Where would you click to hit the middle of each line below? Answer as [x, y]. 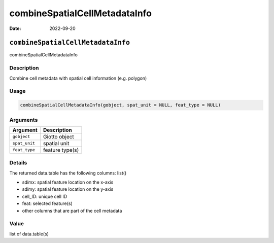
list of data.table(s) [29, 234]
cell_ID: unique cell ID [45, 196]
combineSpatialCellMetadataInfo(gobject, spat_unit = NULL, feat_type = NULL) [120, 105]
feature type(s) [61, 150]
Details [18, 163]
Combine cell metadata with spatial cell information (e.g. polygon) [78, 78]
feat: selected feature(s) [47, 203]
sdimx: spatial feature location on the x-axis [68, 182]
